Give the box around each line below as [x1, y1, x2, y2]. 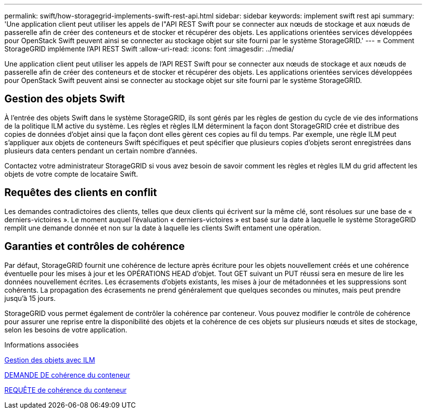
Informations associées [4, 340, 79, 349]
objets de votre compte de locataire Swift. [4, 169, 138, 178]
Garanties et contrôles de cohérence [4, 240, 185, 253]
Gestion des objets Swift [4, 93, 125, 105]
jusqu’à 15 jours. [4, 294, 56, 302]
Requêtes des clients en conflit [4, 186, 157, 199]
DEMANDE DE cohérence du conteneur [4, 370, 130, 379]
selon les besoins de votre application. [4, 325, 127, 334]
